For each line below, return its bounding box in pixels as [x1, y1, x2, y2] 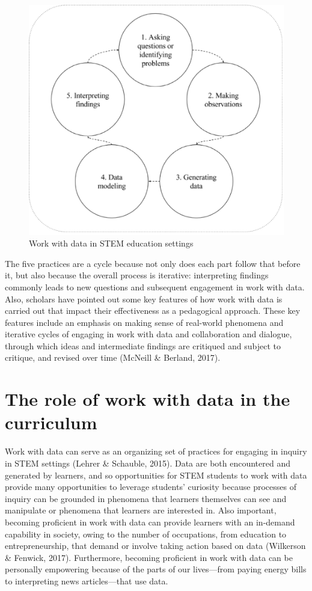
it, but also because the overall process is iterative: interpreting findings [5, 269, 269, 281]
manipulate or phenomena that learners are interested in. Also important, [5, 504, 277, 516]
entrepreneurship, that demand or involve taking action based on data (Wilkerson [5, 539, 306, 552]
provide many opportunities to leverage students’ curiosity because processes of [5, 480, 296, 493]
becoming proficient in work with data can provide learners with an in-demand [5, 515, 295, 528]
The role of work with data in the [5, 387, 290, 411]
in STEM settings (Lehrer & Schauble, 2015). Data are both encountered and [5, 456, 290, 469]
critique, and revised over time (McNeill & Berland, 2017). [5, 351, 221, 364]
